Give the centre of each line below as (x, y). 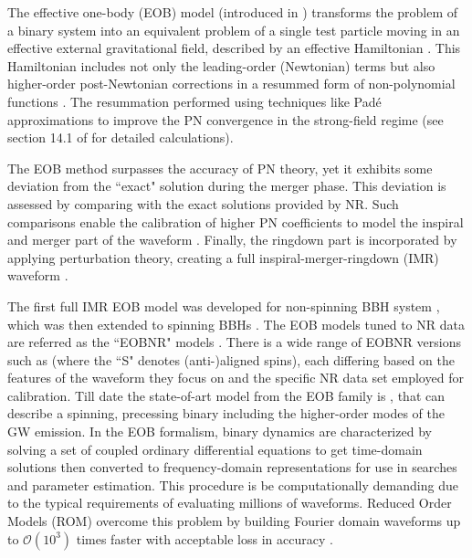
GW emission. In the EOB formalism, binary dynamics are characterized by (220, 432)
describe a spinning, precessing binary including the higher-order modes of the (226, 413)
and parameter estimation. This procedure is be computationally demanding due (233, 484)
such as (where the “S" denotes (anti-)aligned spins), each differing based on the (231, 359)
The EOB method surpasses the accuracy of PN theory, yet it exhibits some (220, 168)
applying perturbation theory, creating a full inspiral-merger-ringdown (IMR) (223, 257)
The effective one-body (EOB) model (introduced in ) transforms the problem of (233, 12)
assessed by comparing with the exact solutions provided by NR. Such (203, 203)
